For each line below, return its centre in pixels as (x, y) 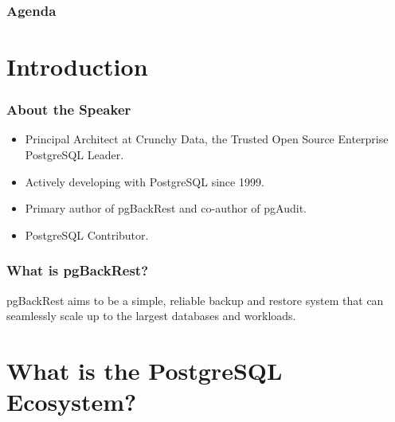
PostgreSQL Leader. (74, 155)
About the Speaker (69, 109)
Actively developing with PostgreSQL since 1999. (145, 181)
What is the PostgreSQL (145, 370)
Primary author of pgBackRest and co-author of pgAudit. (166, 208)
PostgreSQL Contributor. (87, 234)
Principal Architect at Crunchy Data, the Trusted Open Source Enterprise (207, 139)
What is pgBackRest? (78, 270)
